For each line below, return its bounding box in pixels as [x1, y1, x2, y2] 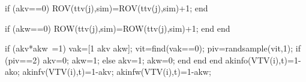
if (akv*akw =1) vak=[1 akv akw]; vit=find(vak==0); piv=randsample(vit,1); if [5, 42, 301, 54]
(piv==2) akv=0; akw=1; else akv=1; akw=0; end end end [5, 53, 223, 66]
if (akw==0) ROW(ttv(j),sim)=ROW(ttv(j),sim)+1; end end [5, 22, 230, 34]
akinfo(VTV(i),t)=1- [225, 53, 301, 66]
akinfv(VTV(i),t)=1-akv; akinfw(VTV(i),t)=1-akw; [22, 65, 211, 78]
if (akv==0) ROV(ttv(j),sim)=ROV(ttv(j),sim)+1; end [5, 2, 208, 14]
